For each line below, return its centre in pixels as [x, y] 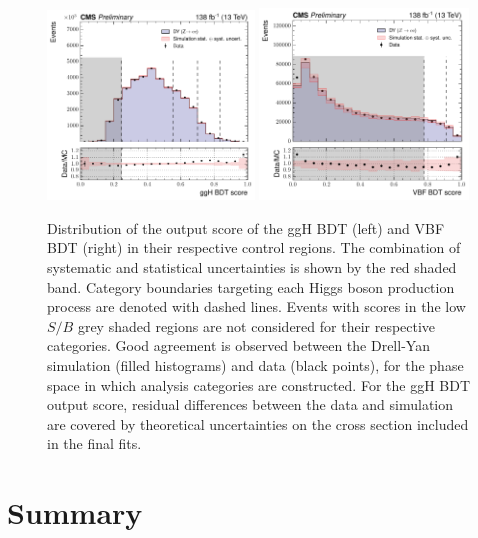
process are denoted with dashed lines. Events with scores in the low [256, 306]
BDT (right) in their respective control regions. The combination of [254, 247]
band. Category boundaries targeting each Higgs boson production [251, 286]
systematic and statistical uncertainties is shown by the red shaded [252, 267]
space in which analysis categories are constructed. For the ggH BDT [259, 384]
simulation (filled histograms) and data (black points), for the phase [255, 364]
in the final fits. [94, 443]
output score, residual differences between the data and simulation [250, 404]
